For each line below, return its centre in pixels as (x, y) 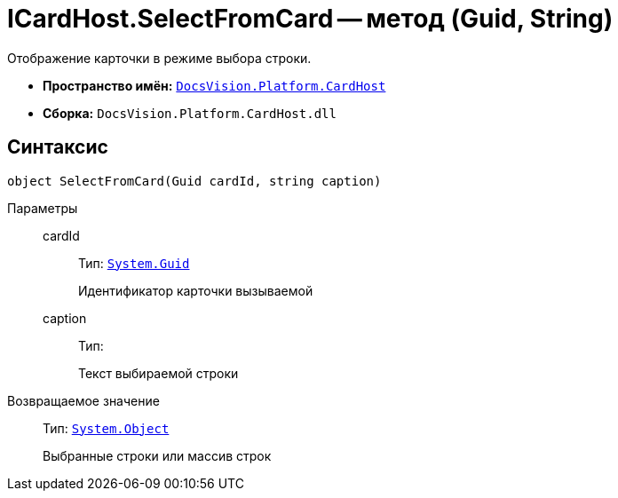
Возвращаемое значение (83, 400)
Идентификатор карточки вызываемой (196, 290)
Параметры (43, 208)
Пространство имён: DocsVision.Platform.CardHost (214, 85)
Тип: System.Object (106, 428)
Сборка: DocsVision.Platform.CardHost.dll (190, 113)
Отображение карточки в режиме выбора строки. (159, 58)
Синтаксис (58, 147)
